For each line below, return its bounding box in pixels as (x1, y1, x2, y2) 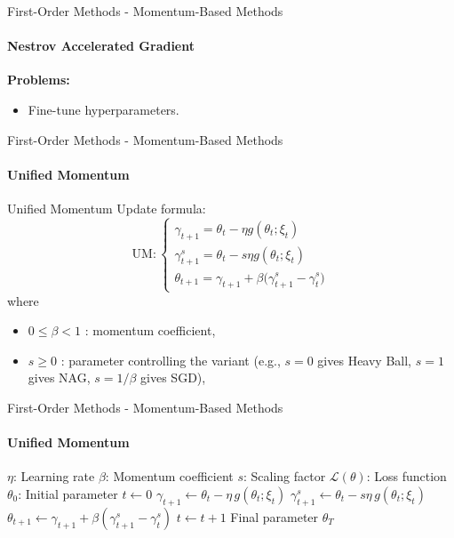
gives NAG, (28, 368, 91, 387)
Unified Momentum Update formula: (7, 198, 206, 217)
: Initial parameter (18, 484, 118, 502)
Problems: (7, 70, 70, 89)
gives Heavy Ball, (317, 350, 412, 369)
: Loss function (366, 467, 447, 486)
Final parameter (230, 507, 319, 526)
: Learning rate (12, 467, 95, 486)
